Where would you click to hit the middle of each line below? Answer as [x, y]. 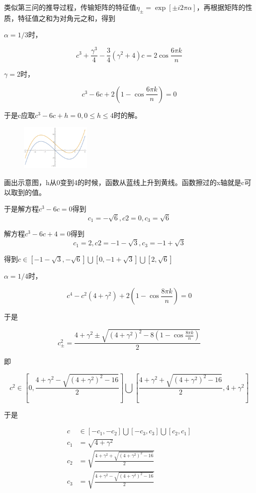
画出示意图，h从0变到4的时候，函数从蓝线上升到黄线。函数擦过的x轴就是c [124, 182]
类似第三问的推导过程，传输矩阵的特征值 [70, 7]
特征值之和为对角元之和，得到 [66, 18]
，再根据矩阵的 [221, 7]
